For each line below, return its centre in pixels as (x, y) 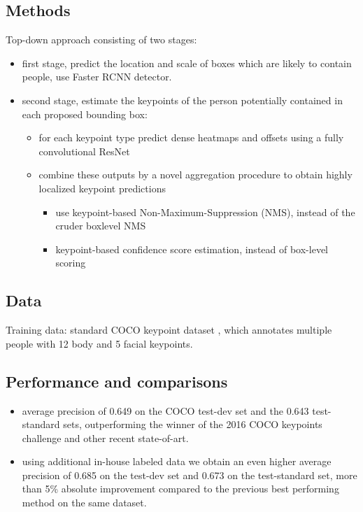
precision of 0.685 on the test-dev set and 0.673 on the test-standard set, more (190, 475)
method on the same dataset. (84, 503)
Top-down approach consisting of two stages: (101, 40)
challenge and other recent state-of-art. (105, 438)
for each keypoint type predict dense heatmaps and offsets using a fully (191, 137)
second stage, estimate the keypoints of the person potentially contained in (182, 100)
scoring (71, 263)
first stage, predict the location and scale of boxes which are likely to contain (187, 63)
